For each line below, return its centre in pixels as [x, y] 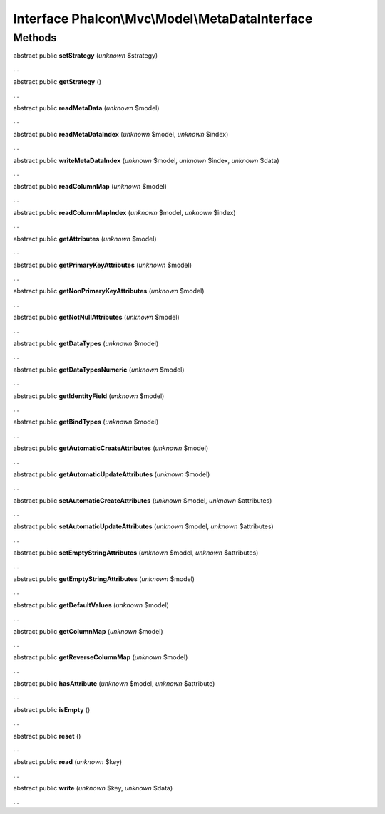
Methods [35, 38]
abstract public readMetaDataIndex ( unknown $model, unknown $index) [121, 134]
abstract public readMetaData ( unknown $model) [86, 108]
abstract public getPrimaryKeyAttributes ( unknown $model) [103, 265]
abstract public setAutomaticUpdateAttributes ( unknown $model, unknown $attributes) [143, 526]
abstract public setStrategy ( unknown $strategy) [86, 56]
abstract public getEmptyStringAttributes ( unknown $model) [104, 579]
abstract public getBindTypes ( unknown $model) [86, 422]
